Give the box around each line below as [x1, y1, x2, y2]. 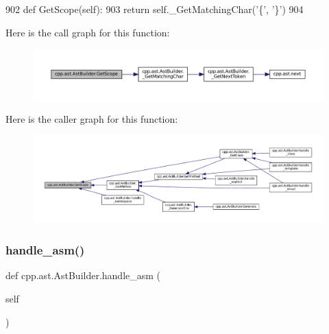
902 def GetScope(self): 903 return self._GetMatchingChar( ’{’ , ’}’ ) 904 [5, 2, 304, 16]
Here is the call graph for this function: [5, 25, 170, 39]
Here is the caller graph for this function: [5, 112, 178, 126]
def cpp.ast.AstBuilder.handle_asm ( [5, 268, 161, 283]
